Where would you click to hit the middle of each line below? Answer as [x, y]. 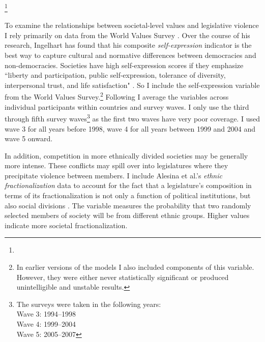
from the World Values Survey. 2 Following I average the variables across [117, 96]
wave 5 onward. [29, 138]
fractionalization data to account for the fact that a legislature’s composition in [128, 185]
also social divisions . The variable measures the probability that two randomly [128, 205]
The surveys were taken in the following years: [89, 304]
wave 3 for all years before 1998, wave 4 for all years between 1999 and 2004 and [130, 128]
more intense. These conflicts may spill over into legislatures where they [116, 165]
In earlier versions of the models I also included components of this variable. [135, 267]
